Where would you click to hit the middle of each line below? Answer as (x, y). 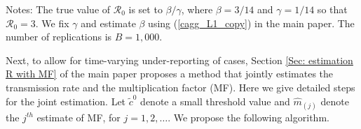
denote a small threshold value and (215, 101)
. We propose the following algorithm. (248, 117)
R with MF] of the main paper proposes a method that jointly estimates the (170, 74)
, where (197, 9)
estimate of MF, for (79, 117)
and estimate (108, 23)
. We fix (52, 23)
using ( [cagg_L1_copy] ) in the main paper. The (251, 23)
